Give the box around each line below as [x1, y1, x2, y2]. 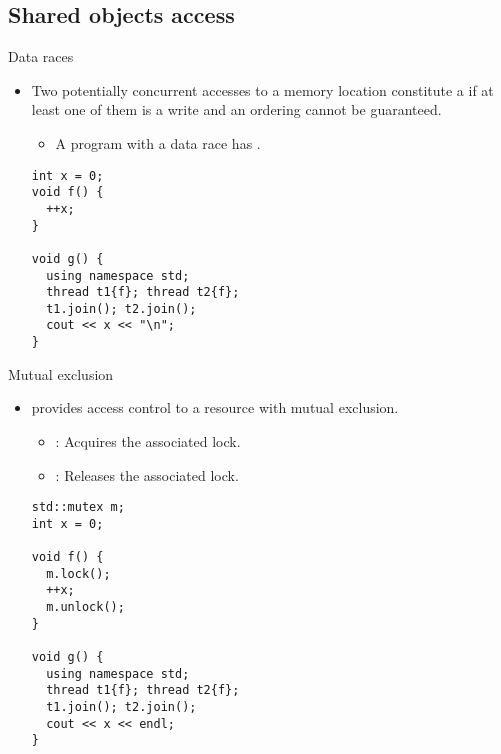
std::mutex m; [31, 500, 125, 515]
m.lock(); [46, 566, 111, 581]
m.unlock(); [46, 600, 125, 615]
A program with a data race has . [55, 132, 261, 153]
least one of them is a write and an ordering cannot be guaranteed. [31, 99, 442, 120]
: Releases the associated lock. [55, 464, 239, 485]
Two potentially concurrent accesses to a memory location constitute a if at [31, 79, 494, 100]
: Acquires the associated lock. [55, 430, 241, 451]
